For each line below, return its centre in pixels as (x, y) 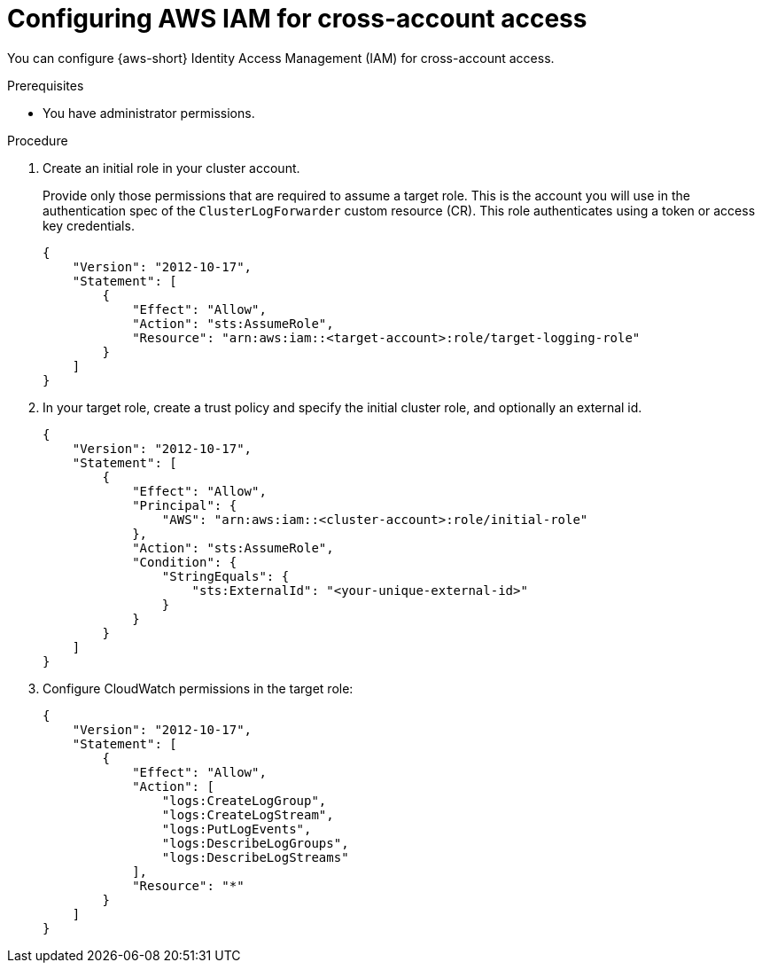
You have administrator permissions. (149, 113)
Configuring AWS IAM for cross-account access (297, 19)
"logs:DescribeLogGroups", (255, 843)
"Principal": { (185, 505)
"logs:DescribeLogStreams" (255, 857)
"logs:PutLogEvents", (237, 829)
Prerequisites (46, 85)
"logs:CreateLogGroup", (244, 800)
